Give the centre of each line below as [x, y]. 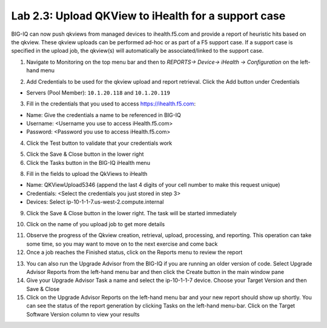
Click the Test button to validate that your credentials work [99, 143]
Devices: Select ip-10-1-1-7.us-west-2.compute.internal [95, 202]
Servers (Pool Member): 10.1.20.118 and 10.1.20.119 [98, 92]
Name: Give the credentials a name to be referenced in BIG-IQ [104, 115]
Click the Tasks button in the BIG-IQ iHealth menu [88, 162]
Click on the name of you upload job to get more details [96, 224]
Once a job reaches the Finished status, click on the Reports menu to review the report [134, 252]
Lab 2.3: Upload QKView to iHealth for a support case [148, 16]
